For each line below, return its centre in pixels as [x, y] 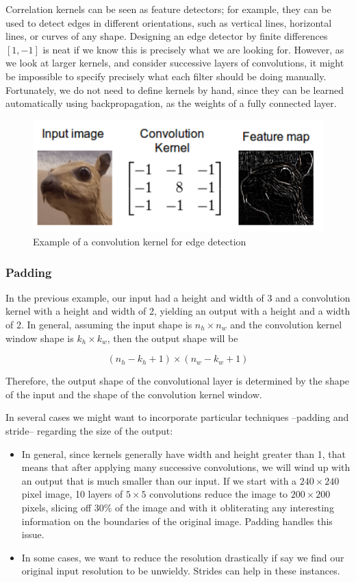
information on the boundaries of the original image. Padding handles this [177, 521]
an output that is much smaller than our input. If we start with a [159, 480]
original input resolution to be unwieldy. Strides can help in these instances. [181, 571]
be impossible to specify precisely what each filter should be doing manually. [166, 76]
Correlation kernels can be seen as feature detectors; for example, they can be [168, 9]
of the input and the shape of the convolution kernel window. [134, 394]
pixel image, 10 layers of [72, 494]
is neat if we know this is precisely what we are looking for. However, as [193, 49]
